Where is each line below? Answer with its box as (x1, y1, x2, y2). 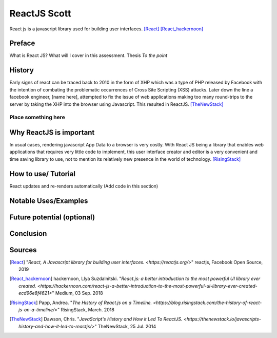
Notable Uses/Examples (9, 196, 88, 205)
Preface (9, 39, 35, 48)
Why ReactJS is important (9, 128, 95, 137)
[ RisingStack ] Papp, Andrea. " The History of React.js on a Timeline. (9, 299, 152, 306)
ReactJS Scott (9, 8, 71, 19)
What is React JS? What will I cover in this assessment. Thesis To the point (9, 52, 168, 59)
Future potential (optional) (9, 213, 95, 221)
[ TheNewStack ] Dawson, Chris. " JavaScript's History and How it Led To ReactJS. (9, 316, 183, 322)
